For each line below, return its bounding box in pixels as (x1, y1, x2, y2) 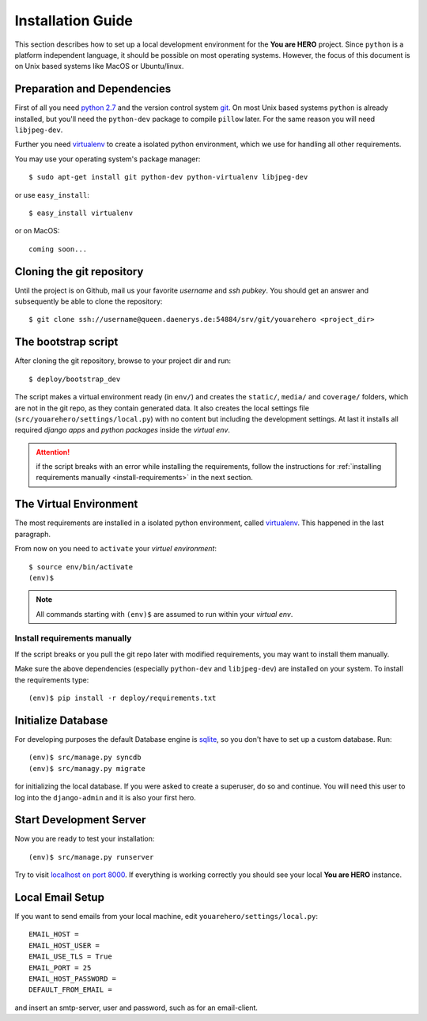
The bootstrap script (14, 335, 119, 349)
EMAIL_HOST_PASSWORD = (28, 974, 117, 984)
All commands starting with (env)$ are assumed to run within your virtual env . (36, 609, 293, 618)
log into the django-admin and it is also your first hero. (14, 792, 197, 802)
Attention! (36, 447, 70, 456)
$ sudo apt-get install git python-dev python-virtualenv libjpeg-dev (28, 172, 308, 182)
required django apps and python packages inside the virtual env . (14, 425, 231, 435)
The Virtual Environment (14, 497, 138, 511)
